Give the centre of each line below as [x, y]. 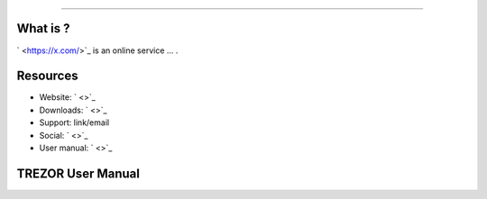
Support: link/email [74, 122]
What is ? [43, 28]
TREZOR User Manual [78, 173]
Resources [47, 76]
